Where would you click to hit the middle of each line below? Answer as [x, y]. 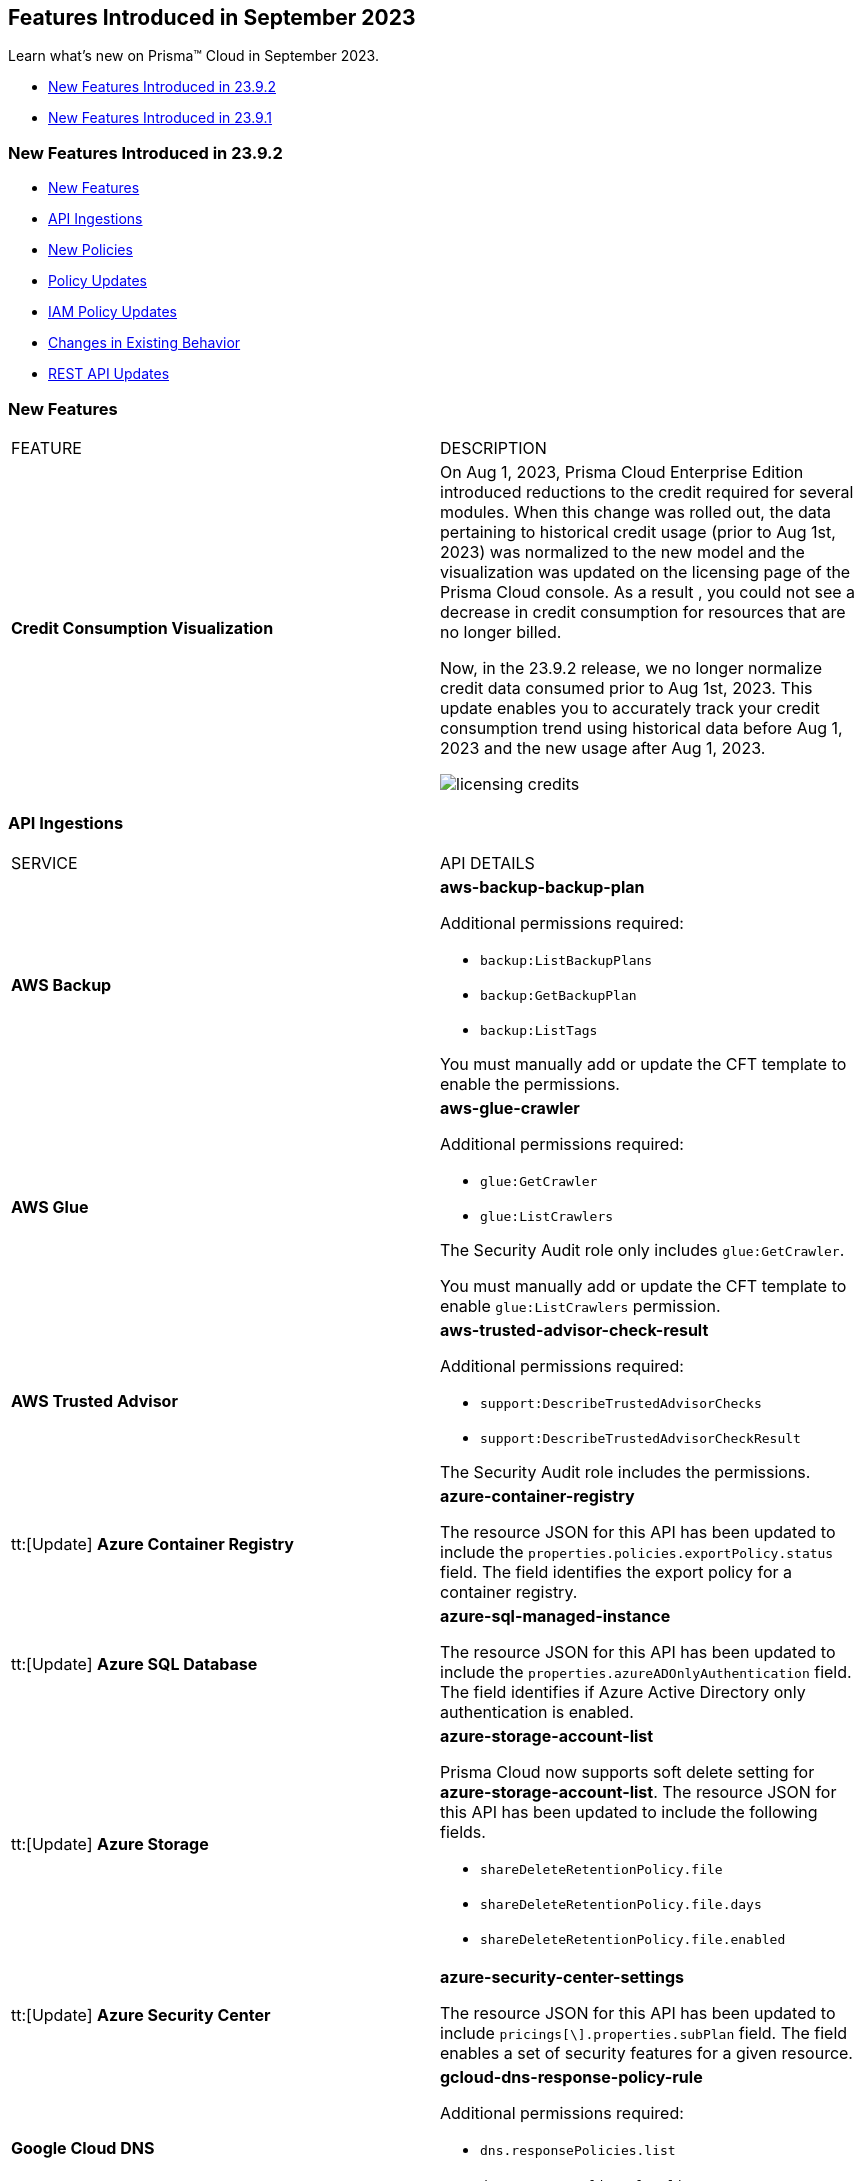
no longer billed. [501, 631]
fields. [463, 1831]
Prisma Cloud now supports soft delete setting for [627, 1771]
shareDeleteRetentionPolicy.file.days [621, 1904]
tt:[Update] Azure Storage [110, 1844]
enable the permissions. [530, 1083]
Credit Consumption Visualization [142, 627]
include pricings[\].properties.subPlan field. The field [644, 2032]
